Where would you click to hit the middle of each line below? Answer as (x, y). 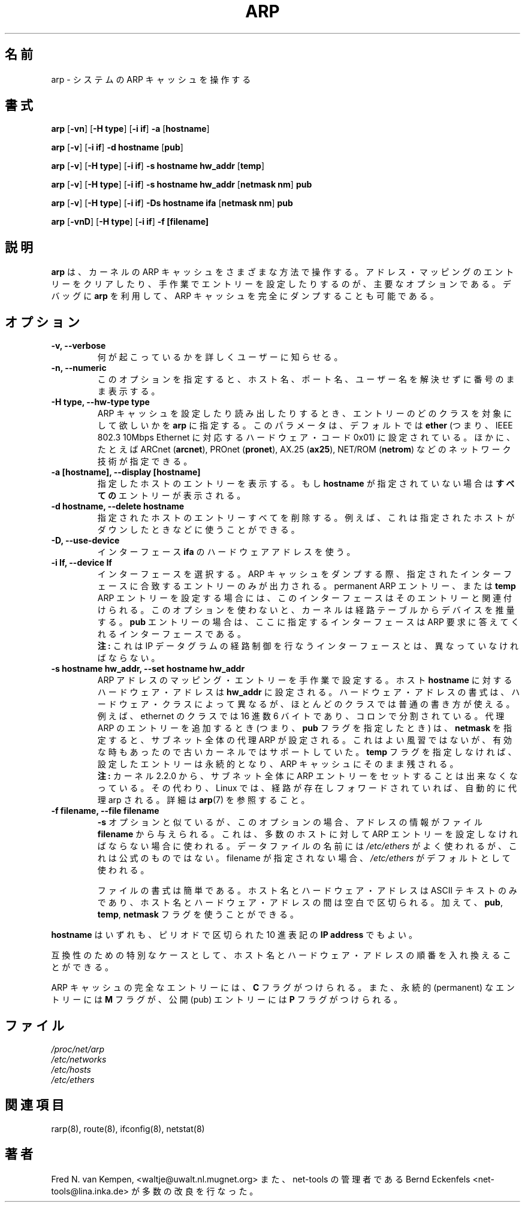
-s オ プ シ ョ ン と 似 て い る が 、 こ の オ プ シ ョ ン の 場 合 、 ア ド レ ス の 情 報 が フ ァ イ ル (290, 822)
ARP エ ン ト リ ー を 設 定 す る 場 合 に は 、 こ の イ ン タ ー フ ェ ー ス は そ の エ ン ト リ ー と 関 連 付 (305, 598)
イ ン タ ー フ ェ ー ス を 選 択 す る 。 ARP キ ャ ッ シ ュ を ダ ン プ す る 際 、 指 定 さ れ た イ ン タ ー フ (305, 574)
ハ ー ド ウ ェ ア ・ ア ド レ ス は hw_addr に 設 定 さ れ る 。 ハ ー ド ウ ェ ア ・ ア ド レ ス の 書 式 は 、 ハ (309, 692)
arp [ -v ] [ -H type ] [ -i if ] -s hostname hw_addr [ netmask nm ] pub (182, 185)
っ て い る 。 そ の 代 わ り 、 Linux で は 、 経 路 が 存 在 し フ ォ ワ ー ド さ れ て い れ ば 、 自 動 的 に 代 (307, 788)
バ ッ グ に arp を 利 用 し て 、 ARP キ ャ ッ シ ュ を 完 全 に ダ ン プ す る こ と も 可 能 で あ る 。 (245, 296)
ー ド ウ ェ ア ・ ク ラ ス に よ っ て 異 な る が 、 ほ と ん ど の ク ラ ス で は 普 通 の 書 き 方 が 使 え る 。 (306, 704)
